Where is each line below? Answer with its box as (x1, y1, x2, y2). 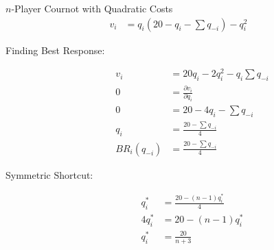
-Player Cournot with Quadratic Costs (11, 1, 173, 15)
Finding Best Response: (5, 42, 105, 57)
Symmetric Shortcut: (5, 167, 93, 182)
